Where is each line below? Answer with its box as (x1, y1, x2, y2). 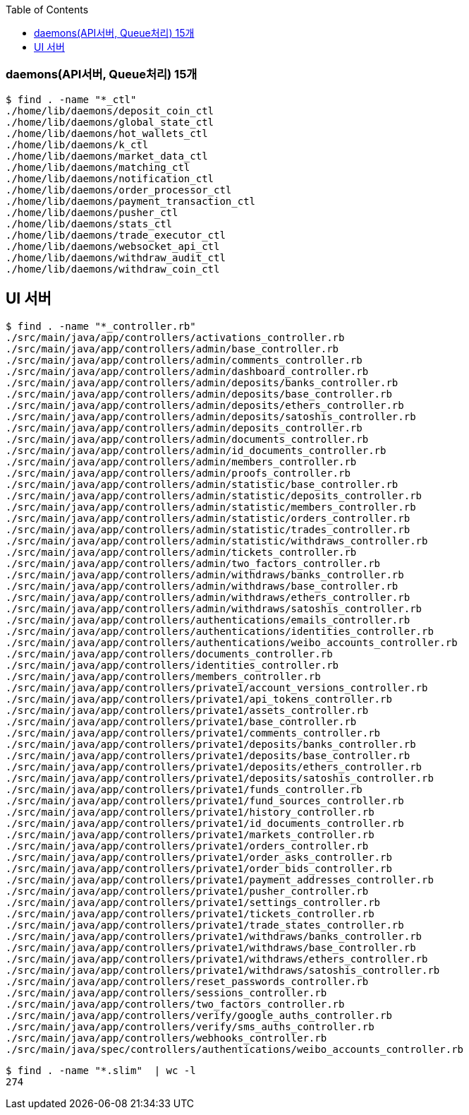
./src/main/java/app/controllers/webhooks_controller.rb (6, 1032, 327, 1044)
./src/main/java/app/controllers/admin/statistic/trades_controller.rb (6, 523, 410, 535)
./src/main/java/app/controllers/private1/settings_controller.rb (6, 896, 381, 908)
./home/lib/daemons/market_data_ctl (6, 150, 208, 162)
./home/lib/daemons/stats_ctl (6, 217, 173, 229)
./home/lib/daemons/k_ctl (6, 138, 149, 150)
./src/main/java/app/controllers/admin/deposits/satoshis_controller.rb (6, 410, 416, 422)
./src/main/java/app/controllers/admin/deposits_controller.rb (6, 422, 363, 434)
